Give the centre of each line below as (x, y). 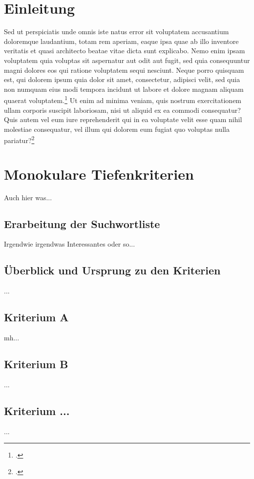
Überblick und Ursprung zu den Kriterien (112, 270)
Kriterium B (36, 364)
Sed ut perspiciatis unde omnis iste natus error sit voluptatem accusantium (116, 31)
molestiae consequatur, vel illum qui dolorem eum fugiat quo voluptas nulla (117, 129)
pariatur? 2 (19, 139)
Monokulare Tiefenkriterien (99, 174)
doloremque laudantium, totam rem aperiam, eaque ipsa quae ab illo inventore (121, 41)
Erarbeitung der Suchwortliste (82, 223)
